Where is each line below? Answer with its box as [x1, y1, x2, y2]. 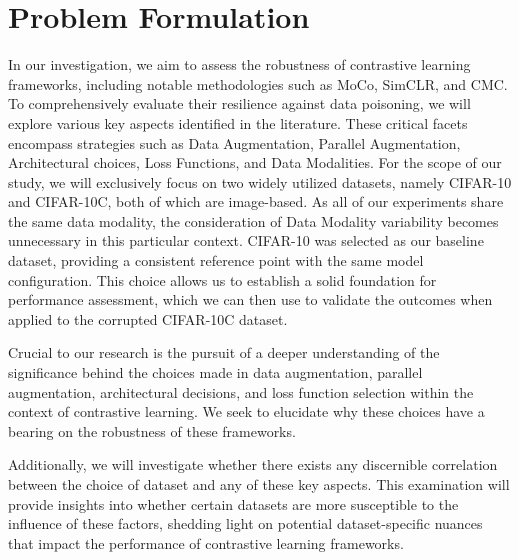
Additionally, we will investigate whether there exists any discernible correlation [8, 454, 498, 475]
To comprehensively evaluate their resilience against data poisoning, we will [8, 93, 471, 114]
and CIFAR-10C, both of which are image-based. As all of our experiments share [8, 191, 504, 212]
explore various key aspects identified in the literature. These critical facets [8, 112, 468, 133]
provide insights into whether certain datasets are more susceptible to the [8, 493, 459, 514]
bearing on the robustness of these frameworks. [8, 420, 296, 441]
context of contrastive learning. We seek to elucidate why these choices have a [8, 401, 485, 422]
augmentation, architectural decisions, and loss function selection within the [8, 381, 474, 402]
